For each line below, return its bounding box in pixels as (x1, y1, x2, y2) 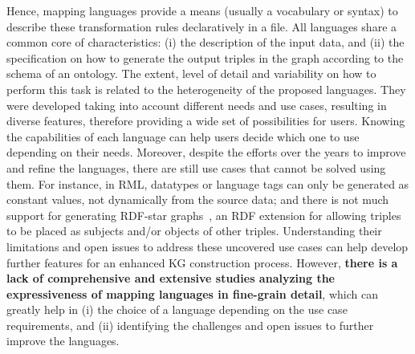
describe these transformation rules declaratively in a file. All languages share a (6, 18, 397, 35)
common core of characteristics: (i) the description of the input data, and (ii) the (6, 34, 405, 51)
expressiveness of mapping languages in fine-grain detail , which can (6, 285, 378, 302)
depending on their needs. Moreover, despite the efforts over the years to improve (6, 144, 406, 161)
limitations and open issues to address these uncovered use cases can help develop (6, 238, 409, 254)
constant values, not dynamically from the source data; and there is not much (6, 191, 389, 208)
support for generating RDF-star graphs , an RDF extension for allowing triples (6, 206, 401, 223)
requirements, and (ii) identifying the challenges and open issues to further (6, 316, 374, 333)
